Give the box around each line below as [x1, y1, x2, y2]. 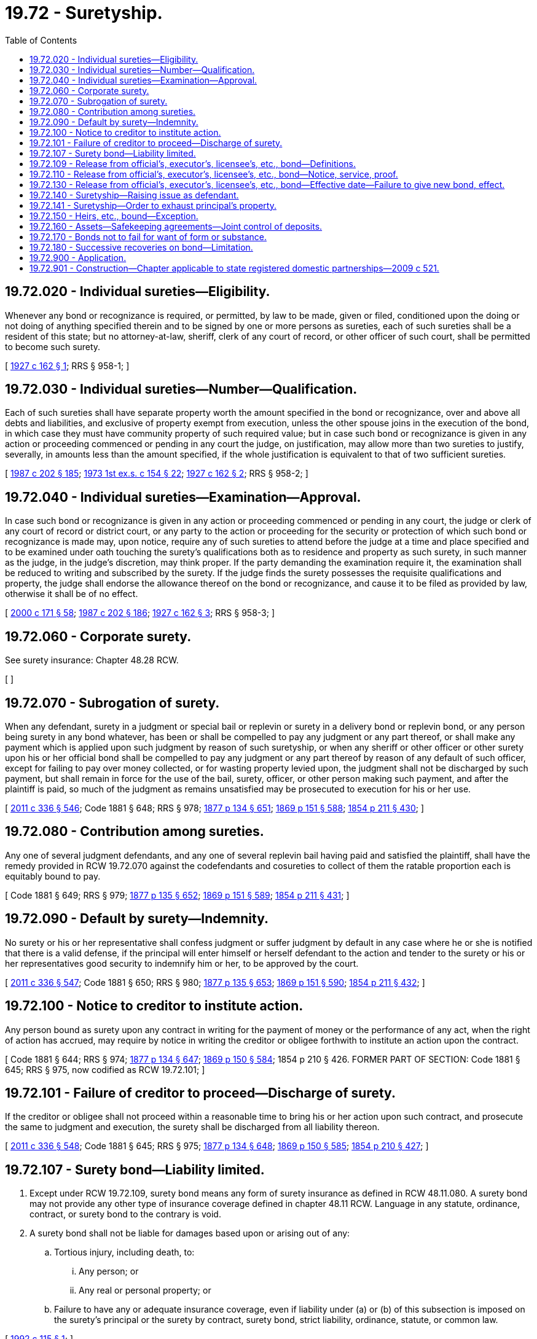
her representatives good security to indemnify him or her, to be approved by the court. [5, 958, 359, 969]
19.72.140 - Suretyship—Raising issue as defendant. [29, 189, 239, 200]
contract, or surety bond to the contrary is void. [29, 1209, 221, 1220]
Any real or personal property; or [79, 1285, 211, 1296]
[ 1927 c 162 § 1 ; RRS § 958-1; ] [5, 360, 130, 371]
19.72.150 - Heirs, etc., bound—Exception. [29, 210, 198, 221]
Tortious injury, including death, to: [54, 1247, 195, 1258]
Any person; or [79, 1266, 139, 1277]
